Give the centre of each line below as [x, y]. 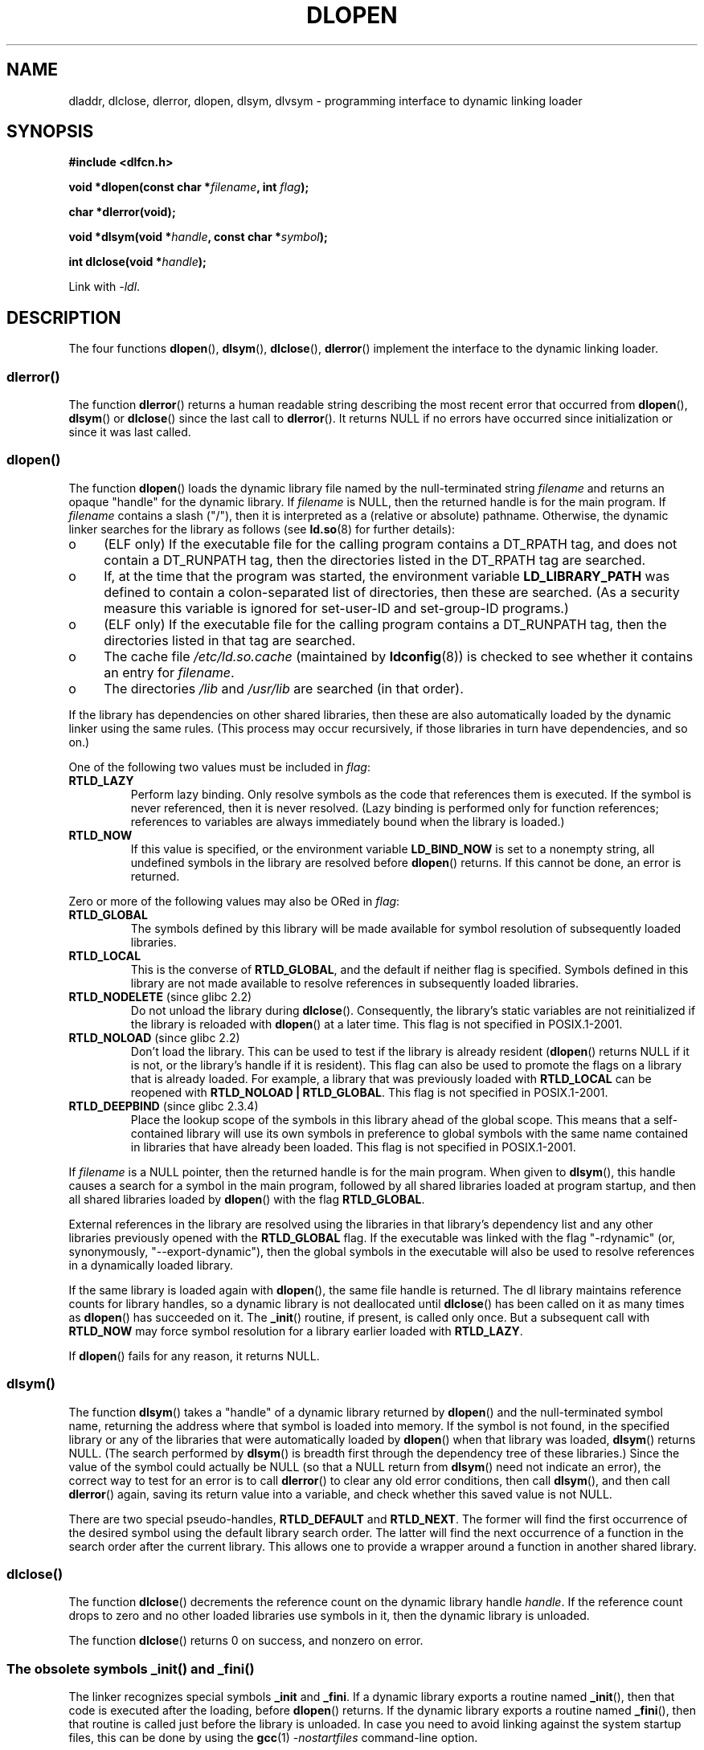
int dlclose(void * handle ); [137, 262]
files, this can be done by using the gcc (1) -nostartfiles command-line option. [273, 1738]
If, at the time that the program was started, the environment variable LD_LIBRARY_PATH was [387, 576]
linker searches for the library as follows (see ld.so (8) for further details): [262, 529]
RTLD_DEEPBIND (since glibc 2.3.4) [164, 1106]
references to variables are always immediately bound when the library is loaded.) [348, 821]
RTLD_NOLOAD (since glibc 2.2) [154, 1037]
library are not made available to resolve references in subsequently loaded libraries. [355, 983]
